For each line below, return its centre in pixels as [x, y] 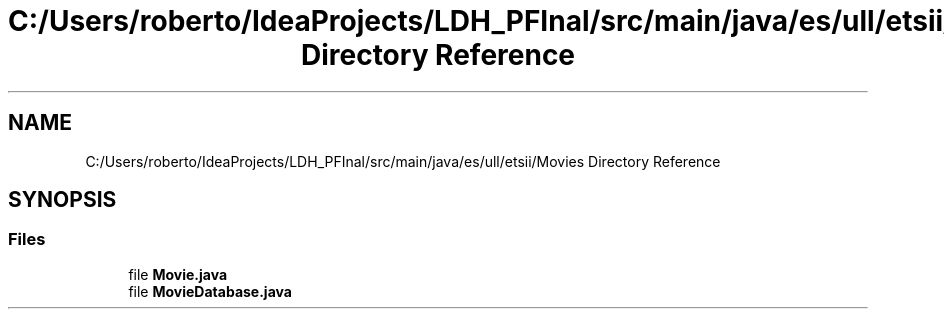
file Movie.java [178, 274]
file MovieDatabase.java [210, 291]
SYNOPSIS [62, 200]
